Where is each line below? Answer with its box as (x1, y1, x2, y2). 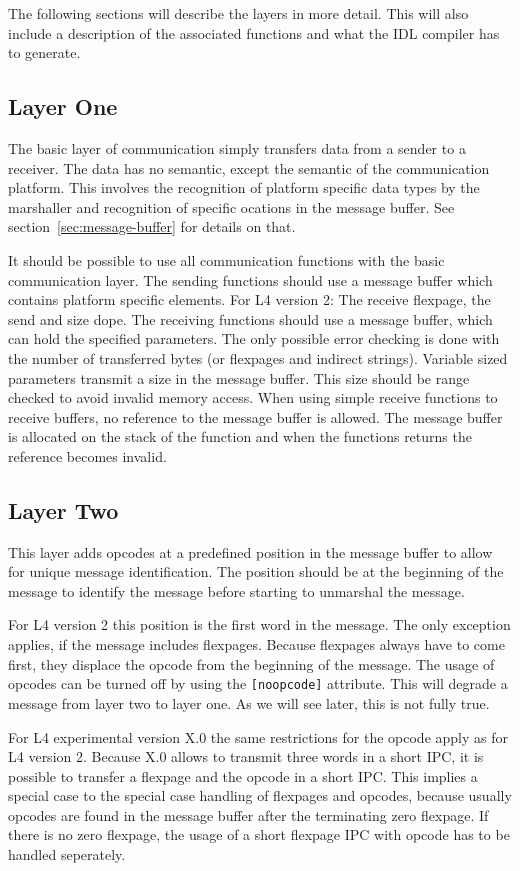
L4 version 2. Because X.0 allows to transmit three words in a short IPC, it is (8, 746, 484, 767)
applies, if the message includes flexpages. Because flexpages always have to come (8, 634, 505, 655)
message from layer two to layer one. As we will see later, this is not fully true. (8, 692, 490, 713)
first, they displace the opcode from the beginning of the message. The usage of (8, 653, 495, 674)
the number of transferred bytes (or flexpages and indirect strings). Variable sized (8, 347, 508, 368)
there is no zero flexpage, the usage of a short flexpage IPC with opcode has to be (8, 824, 510, 845)
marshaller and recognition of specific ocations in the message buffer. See (8, 196, 455, 217)
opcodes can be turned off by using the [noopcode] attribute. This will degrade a (8, 673, 508, 694)
